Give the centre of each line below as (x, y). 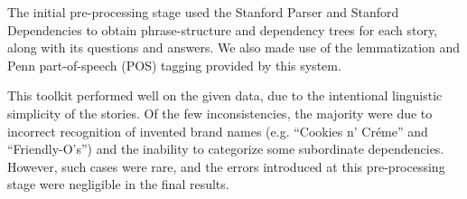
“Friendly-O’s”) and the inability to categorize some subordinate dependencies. (226, 149)
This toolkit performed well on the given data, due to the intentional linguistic (225, 95)
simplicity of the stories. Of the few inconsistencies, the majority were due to (220, 113)
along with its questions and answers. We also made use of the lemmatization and (234, 47)
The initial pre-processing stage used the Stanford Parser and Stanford (203, 12)
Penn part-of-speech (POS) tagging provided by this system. (174, 65)
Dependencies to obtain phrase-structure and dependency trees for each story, (223, 29)
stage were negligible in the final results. (118, 184)
